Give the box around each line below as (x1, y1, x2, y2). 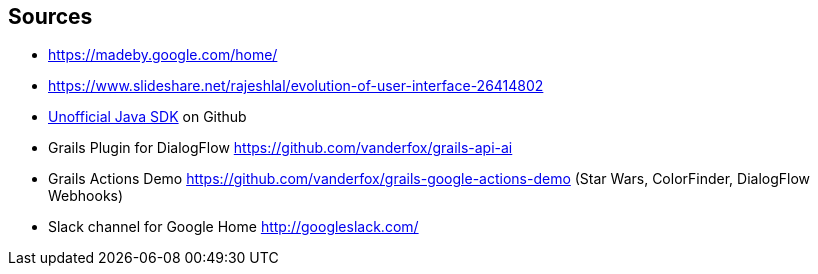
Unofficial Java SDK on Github (48, 108, 247, 126)
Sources (8, 4, 93, 29)
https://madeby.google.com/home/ (48, 46, 278, 64)
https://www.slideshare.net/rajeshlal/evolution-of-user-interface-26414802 (48, 77, 544, 95)
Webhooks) (48, 187, 124, 205)
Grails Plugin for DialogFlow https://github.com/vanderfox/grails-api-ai (48, 139, 513, 157)
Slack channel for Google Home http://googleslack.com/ (48, 218, 419, 236)
